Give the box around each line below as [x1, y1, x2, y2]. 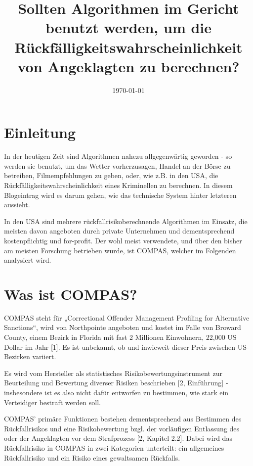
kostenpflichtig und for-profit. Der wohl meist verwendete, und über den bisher [4, 235, 242, 245]
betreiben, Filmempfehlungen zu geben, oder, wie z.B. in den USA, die [4, 170, 218, 181]
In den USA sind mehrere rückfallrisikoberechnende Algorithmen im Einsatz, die [4, 216, 248, 226]
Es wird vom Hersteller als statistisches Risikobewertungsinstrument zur [4, 368, 222, 378]
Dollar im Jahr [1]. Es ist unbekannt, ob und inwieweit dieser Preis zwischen [4, 341, 235, 352]
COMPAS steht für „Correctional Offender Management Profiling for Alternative [4, 312, 250, 323]
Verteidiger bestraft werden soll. [4, 397, 101, 407]
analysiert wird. [4, 255, 51, 265]
